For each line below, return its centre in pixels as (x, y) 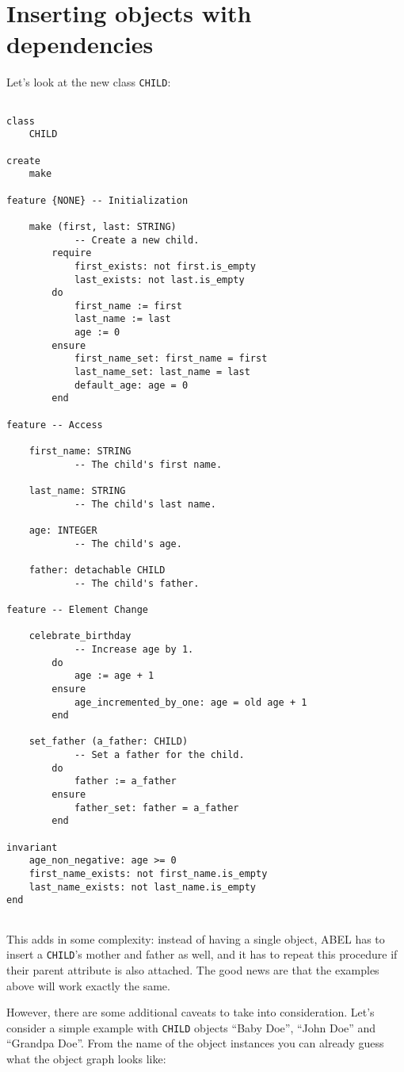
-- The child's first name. (148, 464)
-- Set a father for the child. (159, 755)
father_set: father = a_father (156, 808)
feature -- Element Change (77, 609)
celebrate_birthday (80, 636)
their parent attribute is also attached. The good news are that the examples (193, 969)
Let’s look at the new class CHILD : (89, 82)
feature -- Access (55, 425)
